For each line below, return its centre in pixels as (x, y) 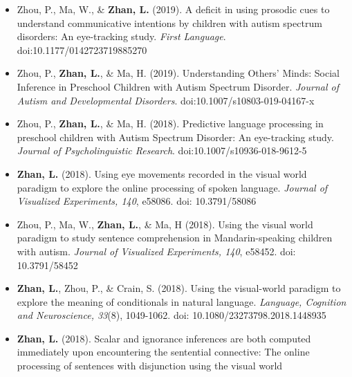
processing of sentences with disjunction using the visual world (150, 366)
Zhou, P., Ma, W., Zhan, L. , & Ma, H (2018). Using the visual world (165, 224)
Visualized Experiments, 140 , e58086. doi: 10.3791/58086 (137, 201)
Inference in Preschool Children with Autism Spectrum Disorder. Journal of (178, 86)
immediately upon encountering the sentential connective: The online (163, 352)
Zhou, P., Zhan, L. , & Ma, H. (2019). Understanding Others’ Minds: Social (178, 73)
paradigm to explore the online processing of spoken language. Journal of (172, 187)
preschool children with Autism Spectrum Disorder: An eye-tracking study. (175, 137)
